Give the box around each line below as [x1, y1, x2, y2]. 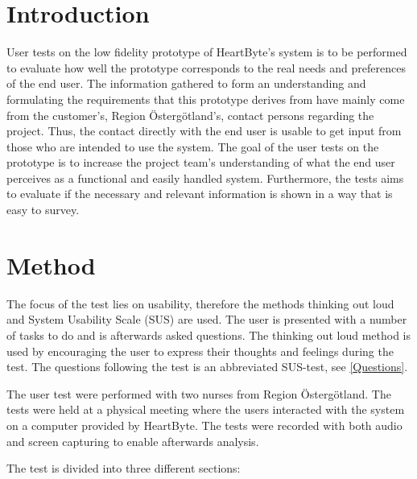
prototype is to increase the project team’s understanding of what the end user [6, 154, 395, 171]
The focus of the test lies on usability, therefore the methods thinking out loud [6, 295, 394, 312]
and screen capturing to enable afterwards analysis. [6, 432, 259, 449]
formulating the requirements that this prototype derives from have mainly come [6, 90, 405, 107]
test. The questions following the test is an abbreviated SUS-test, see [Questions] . [6, 358, 408, 375]
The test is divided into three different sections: [6, 460, 241, 477]
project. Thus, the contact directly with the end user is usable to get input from [6, 122, 402, 139]
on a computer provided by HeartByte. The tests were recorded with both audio [6, 416, 403, 433]
